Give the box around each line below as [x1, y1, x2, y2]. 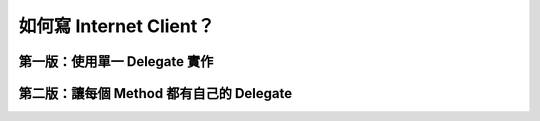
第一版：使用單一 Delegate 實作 [18, 53, 214, 70]
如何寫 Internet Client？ [18, 15, 215, 37]
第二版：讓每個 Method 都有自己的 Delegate [18, 85, 293, 102]
